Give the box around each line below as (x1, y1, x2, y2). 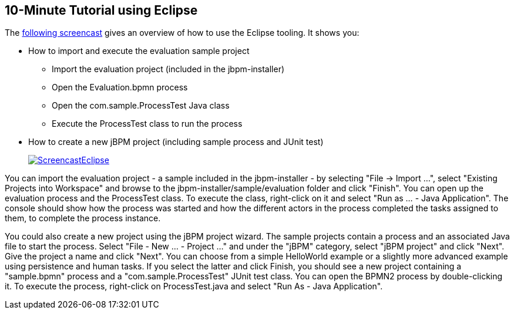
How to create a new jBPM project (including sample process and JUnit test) (28, 137, 324, 147)
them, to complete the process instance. (5, 213, 161, 224)
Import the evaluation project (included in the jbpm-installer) (52, 64, 285, 75)
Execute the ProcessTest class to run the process (52, 119, 243, 129)
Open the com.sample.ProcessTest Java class (52, 100, 230, 111)
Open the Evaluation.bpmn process (52, 82, 188, 93)
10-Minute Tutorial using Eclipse (5, 3, 198, 18)
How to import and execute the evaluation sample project (28, 46, 250, 56)
